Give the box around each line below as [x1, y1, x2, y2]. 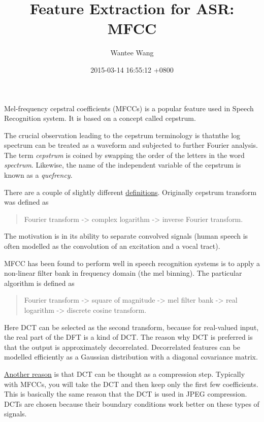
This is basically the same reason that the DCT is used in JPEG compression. [4, 388, 247, 399]
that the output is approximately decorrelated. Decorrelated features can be [4, 341, 240, 352]
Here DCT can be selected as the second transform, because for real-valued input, [4, 321, 259, 332]
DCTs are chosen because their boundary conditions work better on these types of [4, 398, 259, 409]
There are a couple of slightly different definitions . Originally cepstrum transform [4, 186, 257, 197]
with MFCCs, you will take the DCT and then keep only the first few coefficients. [4, 378, 258, 389]
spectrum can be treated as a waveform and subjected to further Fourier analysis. [4, 140, 258, 150]
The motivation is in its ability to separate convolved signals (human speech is [4, 231, 248, 241]
